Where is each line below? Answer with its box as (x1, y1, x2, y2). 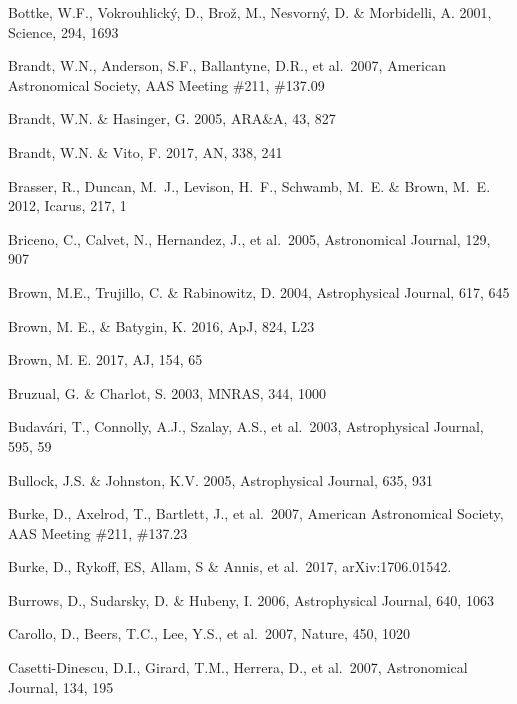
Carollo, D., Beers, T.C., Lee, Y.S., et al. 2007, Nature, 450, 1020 (8, 623, 411, 644)
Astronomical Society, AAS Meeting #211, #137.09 (8, 74, 325, 95)
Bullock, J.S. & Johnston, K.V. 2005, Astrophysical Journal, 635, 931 (8, 469, 434, 490)
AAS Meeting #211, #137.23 (8, 522, 188, 543)
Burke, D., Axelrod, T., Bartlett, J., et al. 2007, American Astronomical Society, (8, 503, 504, 524)
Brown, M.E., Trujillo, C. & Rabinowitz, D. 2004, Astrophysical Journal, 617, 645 (8, 281, 510, 302)
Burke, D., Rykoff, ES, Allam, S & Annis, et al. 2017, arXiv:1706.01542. (8, 556, 452, 577)
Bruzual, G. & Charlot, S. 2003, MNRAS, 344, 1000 (8, 382, 326, 403)
